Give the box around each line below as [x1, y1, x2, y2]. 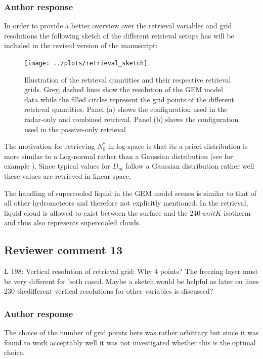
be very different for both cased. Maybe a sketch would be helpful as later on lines [4, 275, 259, 286]
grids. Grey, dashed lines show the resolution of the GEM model [24, 84, 223, 95]
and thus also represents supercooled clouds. [4, 217, 141, 228]
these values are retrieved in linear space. [4, 171, 131, 181]
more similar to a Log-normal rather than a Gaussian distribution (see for [4, 150, 233, 161]
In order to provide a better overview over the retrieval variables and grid [4, 20, 232, 31]
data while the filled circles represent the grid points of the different [24, 94, 234, 104]
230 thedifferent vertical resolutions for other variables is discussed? [4, 286, 213, 296]
